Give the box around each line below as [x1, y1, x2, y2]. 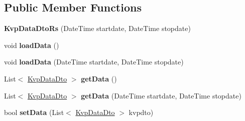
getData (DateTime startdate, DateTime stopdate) [81, 90, 241, 100]
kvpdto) [129, 107, 154, 117]
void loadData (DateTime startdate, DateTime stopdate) [4, 56, 184, 67]
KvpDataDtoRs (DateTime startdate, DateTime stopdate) [4, 23, 191, 33]
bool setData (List [4, 107, 64, 117]
